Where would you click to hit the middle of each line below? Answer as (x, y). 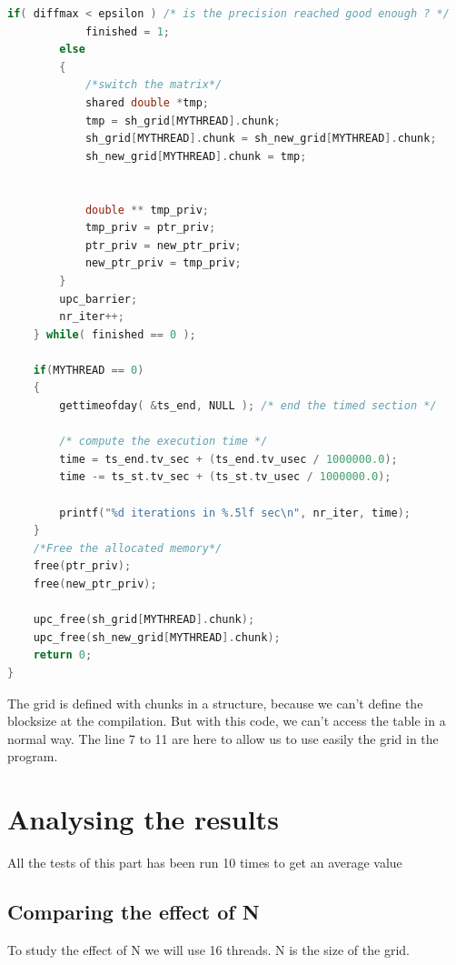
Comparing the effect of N (134, 912)
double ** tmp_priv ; (147, 210)
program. (33, 756)
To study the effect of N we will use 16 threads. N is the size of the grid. (208, 949)
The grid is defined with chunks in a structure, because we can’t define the (215, 703)
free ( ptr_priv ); (82, 566)
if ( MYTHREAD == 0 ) (89, 370)
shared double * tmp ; (147, 102)
